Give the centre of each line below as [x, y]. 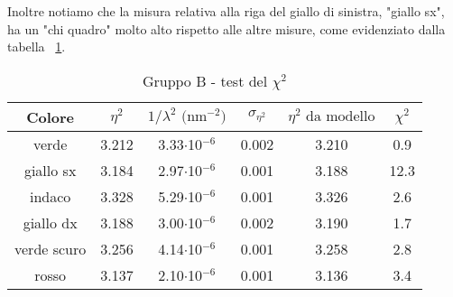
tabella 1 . [37, 46]
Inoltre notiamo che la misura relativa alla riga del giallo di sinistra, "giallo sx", [226, 11]
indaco [50, 196]
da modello [341, 117]
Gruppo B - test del [205, 80]
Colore [51, 116]
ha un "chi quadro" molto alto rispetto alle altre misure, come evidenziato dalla [226, 28]
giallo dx [50, 222]
